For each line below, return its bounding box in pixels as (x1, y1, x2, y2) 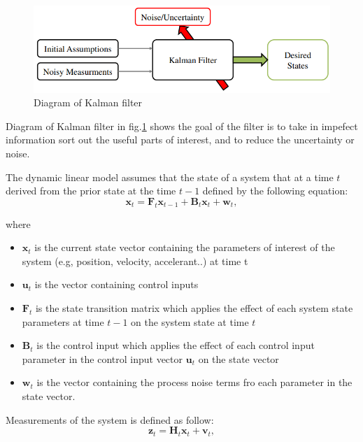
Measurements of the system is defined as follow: (6, 412, 214, 427)
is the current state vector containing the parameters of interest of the (34, 240, 335, 255)
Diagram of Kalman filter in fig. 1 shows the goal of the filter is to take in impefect (6, 118, 358, 133)
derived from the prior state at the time (6, 183, 176, 198)
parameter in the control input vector (22, 351, 183, 366)
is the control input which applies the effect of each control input (36, 338, 315, 352)
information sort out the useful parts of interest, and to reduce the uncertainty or (6, 132, 355, 147)
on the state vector (198, 351, 279, 366)
